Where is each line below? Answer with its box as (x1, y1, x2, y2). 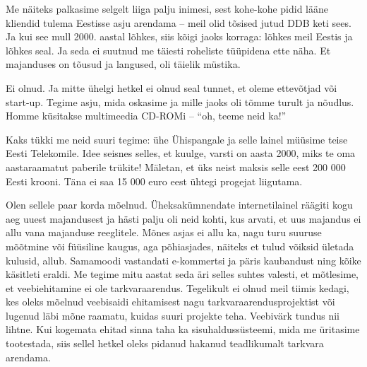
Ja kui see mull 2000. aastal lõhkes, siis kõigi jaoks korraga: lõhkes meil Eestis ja (6, 29, 353, 44)
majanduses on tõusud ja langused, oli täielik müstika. (6, 57, 241, 71)
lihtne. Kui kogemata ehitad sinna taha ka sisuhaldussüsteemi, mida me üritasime (6, 322, 360, 337)
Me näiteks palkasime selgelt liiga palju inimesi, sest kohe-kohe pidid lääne (6, 1, 329, 16)
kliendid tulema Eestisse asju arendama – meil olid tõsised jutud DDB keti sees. (6, 15, 351, 30)
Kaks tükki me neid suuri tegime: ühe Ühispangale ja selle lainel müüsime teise (6, 132, 348, 146)
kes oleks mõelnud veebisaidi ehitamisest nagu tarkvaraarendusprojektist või (6, 294, 335, 309)
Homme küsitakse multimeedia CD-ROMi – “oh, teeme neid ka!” (6, 108, 287, 123)
